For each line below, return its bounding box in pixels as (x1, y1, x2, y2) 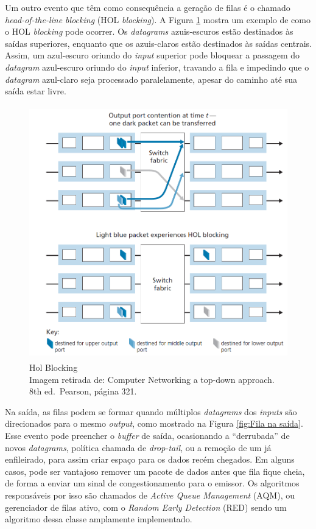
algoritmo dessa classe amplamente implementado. (5, 513, 192, 525)
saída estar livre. (5, 85, 66, 97)
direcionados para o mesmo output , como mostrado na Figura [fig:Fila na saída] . (5, 417, 303, 430)
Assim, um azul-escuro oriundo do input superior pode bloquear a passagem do (5, 49, 300, 61)
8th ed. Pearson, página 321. (29, 385, 137, 398)
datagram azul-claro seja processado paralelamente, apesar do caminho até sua (5, 72, 297, 85)
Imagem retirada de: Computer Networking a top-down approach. (29, 373, 275, 385)
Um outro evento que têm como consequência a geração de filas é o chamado (5, 1, 290, 13)
